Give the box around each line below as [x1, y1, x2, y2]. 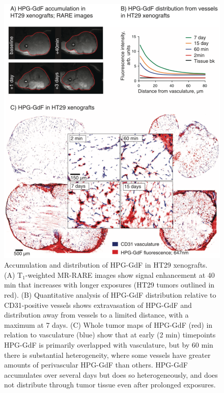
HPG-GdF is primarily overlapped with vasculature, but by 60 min [4, 339, 213, 350]
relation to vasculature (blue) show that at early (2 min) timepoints [4, 329, 216, 340]
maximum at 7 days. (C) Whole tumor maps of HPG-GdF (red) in [4, 319, 213, 330]
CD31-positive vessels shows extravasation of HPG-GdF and [4, 299, 192, 310]
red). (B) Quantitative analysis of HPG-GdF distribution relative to [4, 289, 216, 300]
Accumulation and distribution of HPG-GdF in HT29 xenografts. [4, 259, 208, 270]
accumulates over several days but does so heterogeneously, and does [4, 369, 218, 380]
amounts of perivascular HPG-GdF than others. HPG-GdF [4, 359, 188, 370]
